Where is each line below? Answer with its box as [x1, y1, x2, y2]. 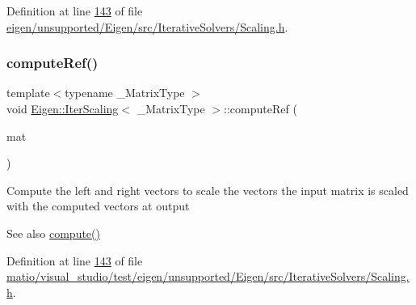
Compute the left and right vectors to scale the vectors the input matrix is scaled [6, 181, 409, 198]
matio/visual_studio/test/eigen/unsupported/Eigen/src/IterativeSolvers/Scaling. [6, 268, 410, 285]
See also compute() [6, 224, 100, 241]
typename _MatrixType [65, 84, 185, 101]
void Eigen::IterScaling [6, 100, 119, 116]
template [6, 84, 50, 101]
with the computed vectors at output [6, 197, 190, 214]
